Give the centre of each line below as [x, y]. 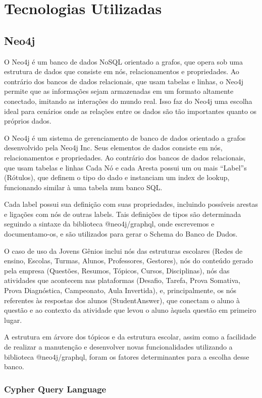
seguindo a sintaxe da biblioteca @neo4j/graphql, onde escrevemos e [109, 224]
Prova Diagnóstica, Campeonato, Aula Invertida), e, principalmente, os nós [120, 290]
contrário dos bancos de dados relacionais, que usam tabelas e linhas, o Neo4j [124, 81]
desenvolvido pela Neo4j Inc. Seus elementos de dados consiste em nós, [113, 148]
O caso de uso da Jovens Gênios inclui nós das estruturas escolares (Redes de [123, 250]
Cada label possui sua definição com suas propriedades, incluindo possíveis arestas [131, 204]
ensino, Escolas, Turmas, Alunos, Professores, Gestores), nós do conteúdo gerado [129, 261]
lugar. [13, 320]
